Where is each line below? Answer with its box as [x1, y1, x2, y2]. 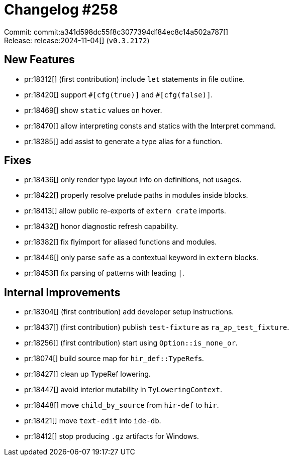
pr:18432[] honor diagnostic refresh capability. [24, 222, 178, 231]
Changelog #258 [4, 1, 118, 18]
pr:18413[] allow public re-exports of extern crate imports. [24, 206, 226, 215]
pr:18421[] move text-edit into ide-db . [24, 416, 161, 425]
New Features [4, 53, 75, 66]
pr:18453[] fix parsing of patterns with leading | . [24, 269, 184, 278]
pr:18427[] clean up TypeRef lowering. [24, 370, 151, 379]
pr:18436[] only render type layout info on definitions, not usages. [24, 175, 242, 184]
